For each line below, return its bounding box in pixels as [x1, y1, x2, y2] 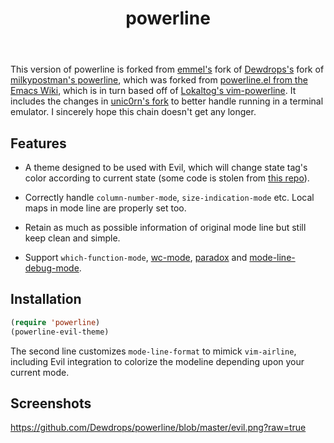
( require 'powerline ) [10, 317, 101, 327]
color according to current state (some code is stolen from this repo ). [24, 172, 310, 184]
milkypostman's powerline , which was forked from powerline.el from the [10, 74, 308, 86]
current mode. [10, 366, 70, 378]
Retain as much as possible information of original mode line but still [24, 222, 307, 233]
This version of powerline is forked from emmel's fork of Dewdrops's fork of [10, 63, 325, 76]
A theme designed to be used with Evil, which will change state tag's [24, 162, 308, 173]
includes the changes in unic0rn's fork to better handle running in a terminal [10, 95, 324, 107]
